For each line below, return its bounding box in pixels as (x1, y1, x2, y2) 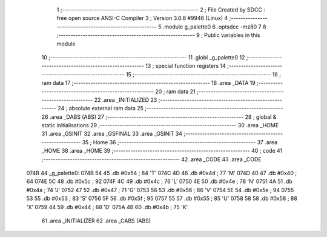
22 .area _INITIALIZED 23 (94, 96, 157, 103)
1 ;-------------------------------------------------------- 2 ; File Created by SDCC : (56, 6, 266, 13)
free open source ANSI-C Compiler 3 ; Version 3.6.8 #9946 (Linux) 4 (56, 15, 228, 22)
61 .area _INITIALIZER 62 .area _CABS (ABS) (41, 217, 151, 224)
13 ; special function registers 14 (145, 62, 226, 70)
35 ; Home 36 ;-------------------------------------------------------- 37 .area (82, 138, 278, 145)
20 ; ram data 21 (155, 88, 196, 95)
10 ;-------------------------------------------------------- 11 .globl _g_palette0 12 (41, 53, 245, 61)
